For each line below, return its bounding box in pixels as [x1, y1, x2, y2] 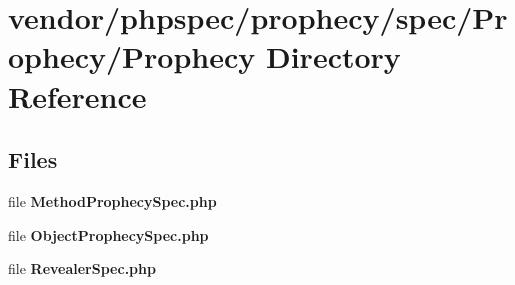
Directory [265, 36, 401, 77]
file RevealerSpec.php [8, 258, 156, 279]
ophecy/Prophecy [8, 36, 256, 77]
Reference [8, 75, 147, 116]
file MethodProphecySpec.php [8, 190, 217, 211]
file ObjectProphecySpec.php [8, 224, 209, 245]
